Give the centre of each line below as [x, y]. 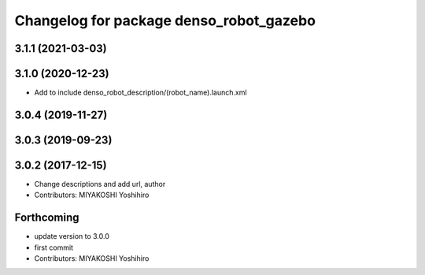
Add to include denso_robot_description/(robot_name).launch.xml [140, 93]
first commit [54, 247]
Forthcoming [47, 218]
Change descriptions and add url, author [100, 184]
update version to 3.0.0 [72, 236]
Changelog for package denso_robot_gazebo [165, 20]
